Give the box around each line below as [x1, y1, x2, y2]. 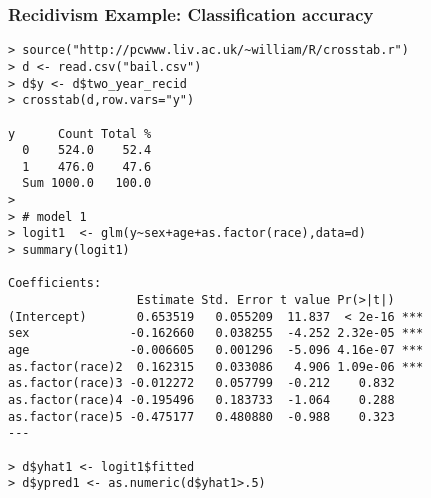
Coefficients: [8, 276, 102, 291]
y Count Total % [8, 126, 152, 141]
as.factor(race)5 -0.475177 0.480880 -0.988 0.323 [8, 409, 395, 424]
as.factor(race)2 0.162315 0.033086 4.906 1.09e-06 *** [8, 359, 424, 374]
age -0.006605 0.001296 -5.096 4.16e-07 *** [8, 343, 424, 358]
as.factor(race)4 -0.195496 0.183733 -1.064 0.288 [8, 393, 395, 407]
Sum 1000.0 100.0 [22, 176, 152, 191]
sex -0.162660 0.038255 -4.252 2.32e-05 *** [8, 326, 424, 341]
